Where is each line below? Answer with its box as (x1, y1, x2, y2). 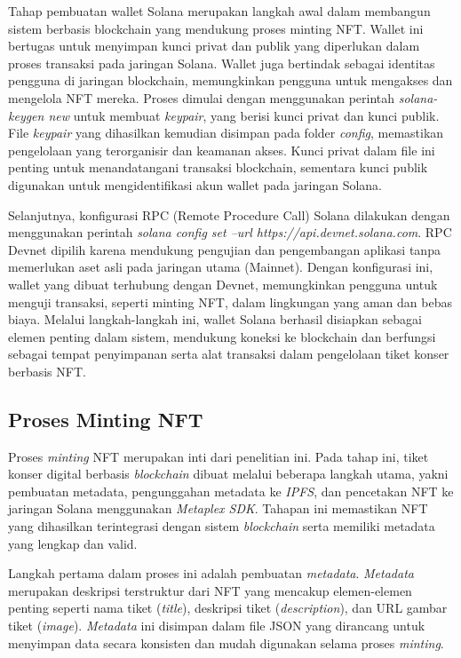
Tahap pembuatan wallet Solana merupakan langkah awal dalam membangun (8, 2, 431, 20)
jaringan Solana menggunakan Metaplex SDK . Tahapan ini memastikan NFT (8, 499, 428, 518)
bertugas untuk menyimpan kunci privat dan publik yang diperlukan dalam (8, 36, 420, 55)
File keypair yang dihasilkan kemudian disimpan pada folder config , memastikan (8, 123, 444, 142)
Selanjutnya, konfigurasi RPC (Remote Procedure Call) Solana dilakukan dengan (8, 205, 450, 224)
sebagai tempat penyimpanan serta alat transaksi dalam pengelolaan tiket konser (8, 345, 449, 363)
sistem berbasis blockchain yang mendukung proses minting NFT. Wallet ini (8, 19, 424, 37)
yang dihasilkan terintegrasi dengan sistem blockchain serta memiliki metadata (8, 517, 435, 535)
